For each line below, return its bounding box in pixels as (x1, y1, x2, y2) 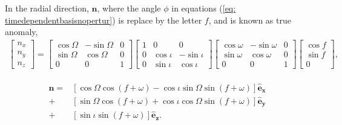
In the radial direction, (5, 2, 89, 14)
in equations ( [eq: (171, 2, 236, 14)
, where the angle (97, 2, 161, 14)
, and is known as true (208, 13, 291, 26)
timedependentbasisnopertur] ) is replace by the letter (5, 13, 202, 26)
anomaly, (5, 25, 38, 38)
